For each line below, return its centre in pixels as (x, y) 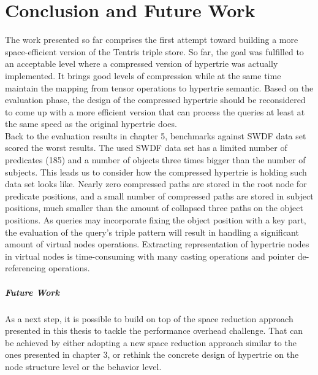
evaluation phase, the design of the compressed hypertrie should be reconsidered (155, 100)
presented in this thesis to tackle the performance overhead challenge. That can (154, 331)
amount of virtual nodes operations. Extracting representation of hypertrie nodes (157, 244)
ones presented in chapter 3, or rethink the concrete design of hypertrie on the (152, 354)
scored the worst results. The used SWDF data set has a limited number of (146, 148)
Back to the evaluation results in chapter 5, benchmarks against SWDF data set (156, 135)
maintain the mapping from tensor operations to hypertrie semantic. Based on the (159, 87)
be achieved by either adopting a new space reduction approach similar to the (151, 342)
